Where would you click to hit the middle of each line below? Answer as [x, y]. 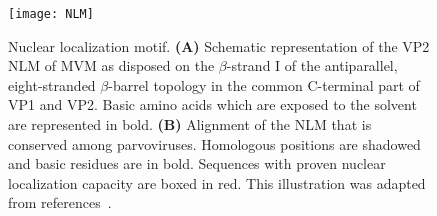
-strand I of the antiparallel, [312, 65]
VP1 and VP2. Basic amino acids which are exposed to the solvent [212, 104]
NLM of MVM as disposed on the [111, 65]
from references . [60, 202]
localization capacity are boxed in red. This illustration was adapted [217, 182]
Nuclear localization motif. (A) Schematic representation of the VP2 [219, 45]
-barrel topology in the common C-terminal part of [264, 84]
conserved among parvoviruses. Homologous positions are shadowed [214, 143]
